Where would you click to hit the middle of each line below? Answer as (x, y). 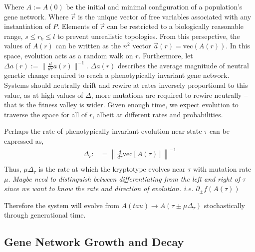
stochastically (224, 205)
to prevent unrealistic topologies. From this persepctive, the (149, 36)
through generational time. (45, 215)
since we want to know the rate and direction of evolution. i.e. (99, 188)
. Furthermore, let (166, 55)
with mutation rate (222, 169)
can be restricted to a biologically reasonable (175, 26)
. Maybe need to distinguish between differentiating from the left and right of (124, 178)
